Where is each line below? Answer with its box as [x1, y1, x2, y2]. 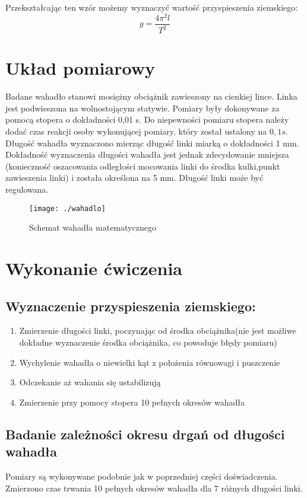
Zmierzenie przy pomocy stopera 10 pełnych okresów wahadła [19, 395, 245, 408]
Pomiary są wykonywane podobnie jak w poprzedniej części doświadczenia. [5, 470, 278, 482]
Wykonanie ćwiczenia [5, 256, 183, 280]
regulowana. [5, 183, 49, 195]
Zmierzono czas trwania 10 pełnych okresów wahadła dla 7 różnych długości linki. [5, 481, 303, 494]
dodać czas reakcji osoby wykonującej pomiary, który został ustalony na [5, 124, 267, 137]
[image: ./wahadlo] [29, 204, 106, 213]
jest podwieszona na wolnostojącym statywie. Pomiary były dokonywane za [5, 101, 280, 114]
